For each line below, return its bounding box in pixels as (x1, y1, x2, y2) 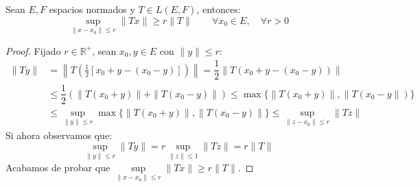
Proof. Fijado (5, 43, 61, 58)
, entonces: (196, 2, 241, 16)
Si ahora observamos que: (5, 127, 113, 142)
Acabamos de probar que (5, 160, 110, 174)
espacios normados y (49, 2, 135, 16)
